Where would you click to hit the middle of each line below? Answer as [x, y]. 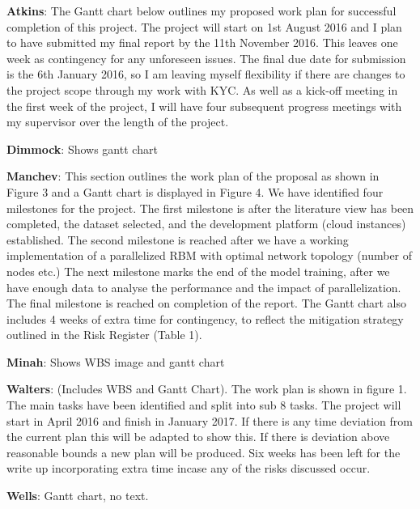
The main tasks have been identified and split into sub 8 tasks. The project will [204, 405]
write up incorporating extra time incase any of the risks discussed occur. [189, 468]
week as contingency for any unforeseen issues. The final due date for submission [206, 58]
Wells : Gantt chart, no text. [78, 496]
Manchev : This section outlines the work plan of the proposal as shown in [193, 176]
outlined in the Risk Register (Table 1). [104, 335]
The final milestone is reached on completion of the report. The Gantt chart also [206, 303]
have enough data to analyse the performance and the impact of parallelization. [204, 287]
